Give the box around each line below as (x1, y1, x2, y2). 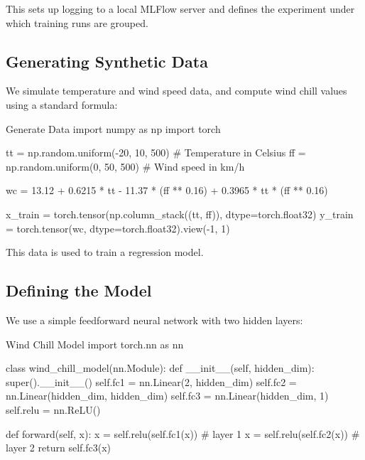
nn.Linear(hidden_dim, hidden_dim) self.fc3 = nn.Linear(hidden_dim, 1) (6, 388, 329, 403)
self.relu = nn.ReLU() (6, 402, 101, 417)
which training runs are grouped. (6, 15, 148, 30)
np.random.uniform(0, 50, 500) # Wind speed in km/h (6, 159, 245, 173)
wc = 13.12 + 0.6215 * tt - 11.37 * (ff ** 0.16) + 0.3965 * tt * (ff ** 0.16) (6, 183, 328, 198)
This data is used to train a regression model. (6, 245, 204, 260)
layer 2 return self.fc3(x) (6, 440, 111, 455)
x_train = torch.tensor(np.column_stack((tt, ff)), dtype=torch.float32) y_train (6, 206, 354, 221)
